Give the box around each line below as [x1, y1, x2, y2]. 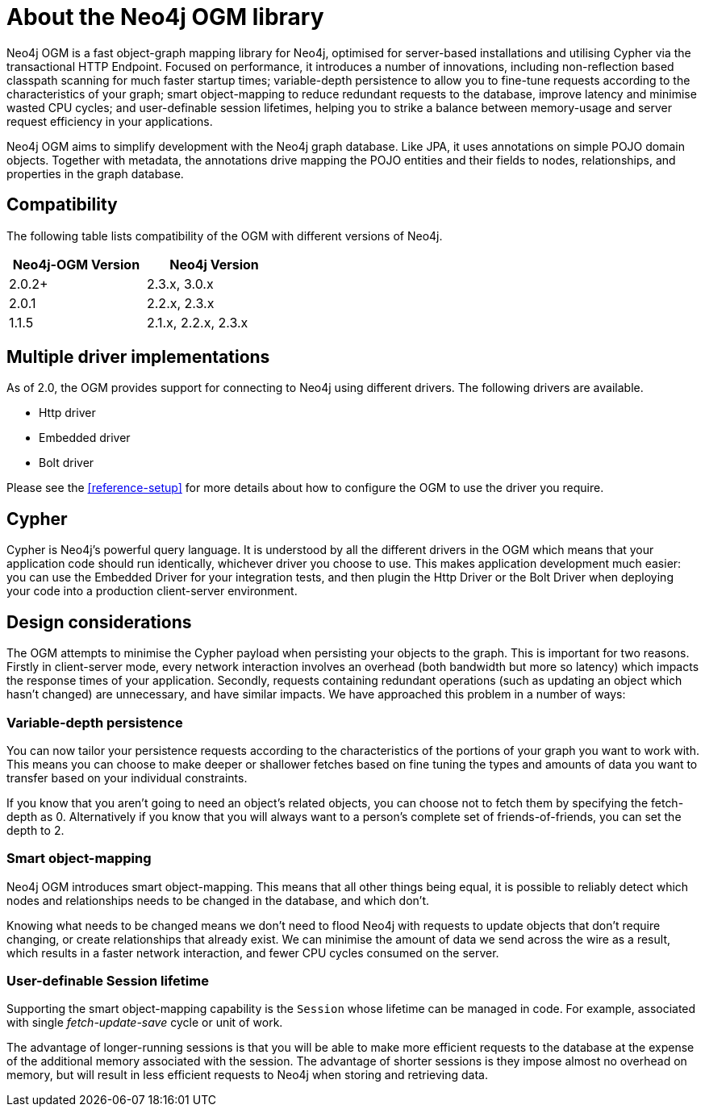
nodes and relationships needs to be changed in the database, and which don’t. [6, 893, 430, 907]
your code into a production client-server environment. [6, 584, 298, 598]
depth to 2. [6, 823, 65, 837]
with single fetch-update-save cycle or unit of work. [6, 1015, 283, 1030]
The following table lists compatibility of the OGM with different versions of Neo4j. [6, 228, 443, 243]
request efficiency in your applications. [6, 114, 213, 128]
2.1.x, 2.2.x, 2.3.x [147, 314, 248, 331]
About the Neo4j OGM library [6, 3, 324, 31]
